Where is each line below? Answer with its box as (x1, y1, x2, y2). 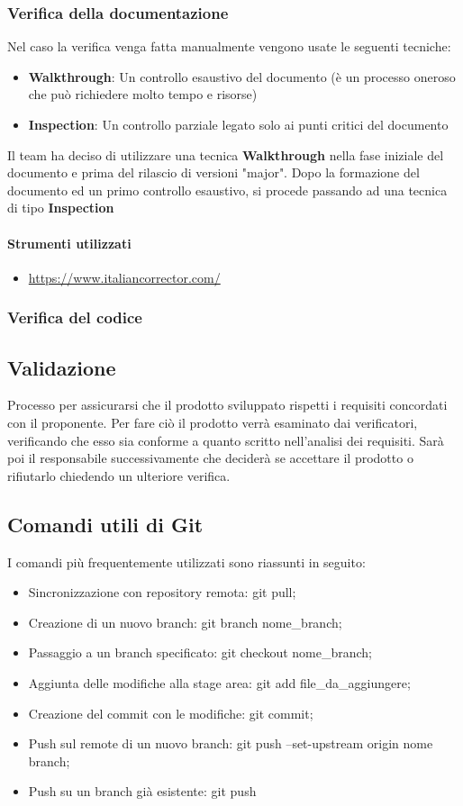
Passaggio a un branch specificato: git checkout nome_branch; (28, 643, 373, 662)
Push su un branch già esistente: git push (28, 782, 257, 801)
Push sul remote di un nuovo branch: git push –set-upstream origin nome (28, 734, 433, 753)
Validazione (7, 353, 116, 381)
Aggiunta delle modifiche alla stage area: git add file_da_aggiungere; (28, 673, 411, 692)
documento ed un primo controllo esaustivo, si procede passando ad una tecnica (7, 180, 448, 199)
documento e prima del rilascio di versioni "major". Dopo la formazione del (7, 163, 420, 182)
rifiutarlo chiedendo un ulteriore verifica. (7, 466, 231, 485)
